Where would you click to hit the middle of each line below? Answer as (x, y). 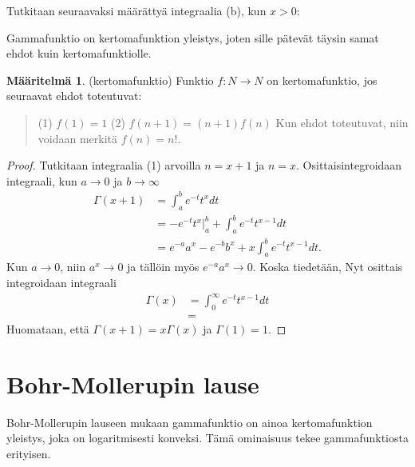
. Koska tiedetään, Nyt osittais (328, 267)
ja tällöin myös (163, 267)
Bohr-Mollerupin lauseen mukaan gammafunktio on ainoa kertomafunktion (190, 422)
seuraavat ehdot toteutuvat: (74, 96)
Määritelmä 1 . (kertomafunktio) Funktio (110, 80)
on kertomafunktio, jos (322, 80)
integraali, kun (42, 180)
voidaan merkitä (78, 138)
